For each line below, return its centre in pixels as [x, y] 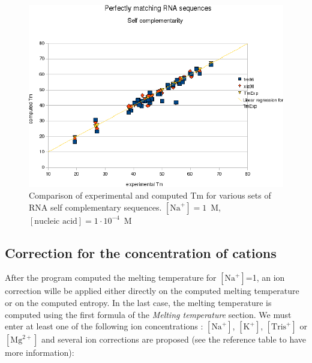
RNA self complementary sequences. [95, 207]
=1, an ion [265, 277]
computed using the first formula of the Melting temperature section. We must [148, 314]
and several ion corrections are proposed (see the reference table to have [174, 339]
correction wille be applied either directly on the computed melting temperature [152, 291]
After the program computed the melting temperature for [111, 277]
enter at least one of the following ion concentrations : [104, 326]
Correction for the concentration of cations [141, 252]
